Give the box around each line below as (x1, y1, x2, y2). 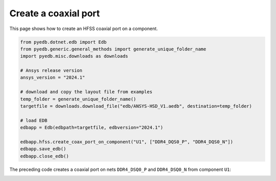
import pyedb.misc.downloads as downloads (20, 54, 128, 59)
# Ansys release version (20, 68, 83, 73)
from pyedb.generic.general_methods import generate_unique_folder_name (20, 46, 206, 52)
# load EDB (20, 117, 48, 123)
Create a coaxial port (9, 8, 100, 19)
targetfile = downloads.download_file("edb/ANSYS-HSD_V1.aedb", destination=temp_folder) (20, 104, 252, 109)
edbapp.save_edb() (20, 146, 66, 152)
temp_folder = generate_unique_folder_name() (20, 96, 136, 102)
